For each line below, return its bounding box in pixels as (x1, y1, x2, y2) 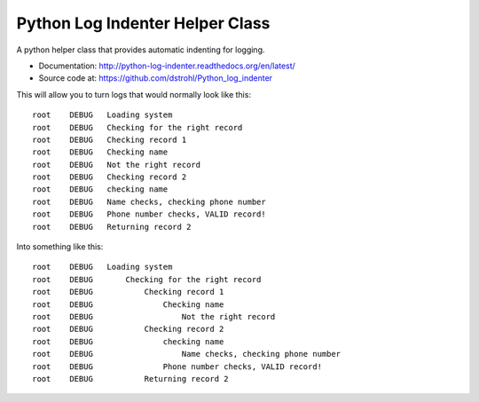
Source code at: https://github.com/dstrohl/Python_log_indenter (38, 73, 273, 83)
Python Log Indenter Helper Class (16, 13, 271, 33)
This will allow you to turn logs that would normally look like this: (16, 89, 252, 99)
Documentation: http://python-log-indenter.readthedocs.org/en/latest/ (38, 60, 296, 71)
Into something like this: (16, 241, 104, 252)
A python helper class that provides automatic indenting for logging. (16, 44, 265, 55)
